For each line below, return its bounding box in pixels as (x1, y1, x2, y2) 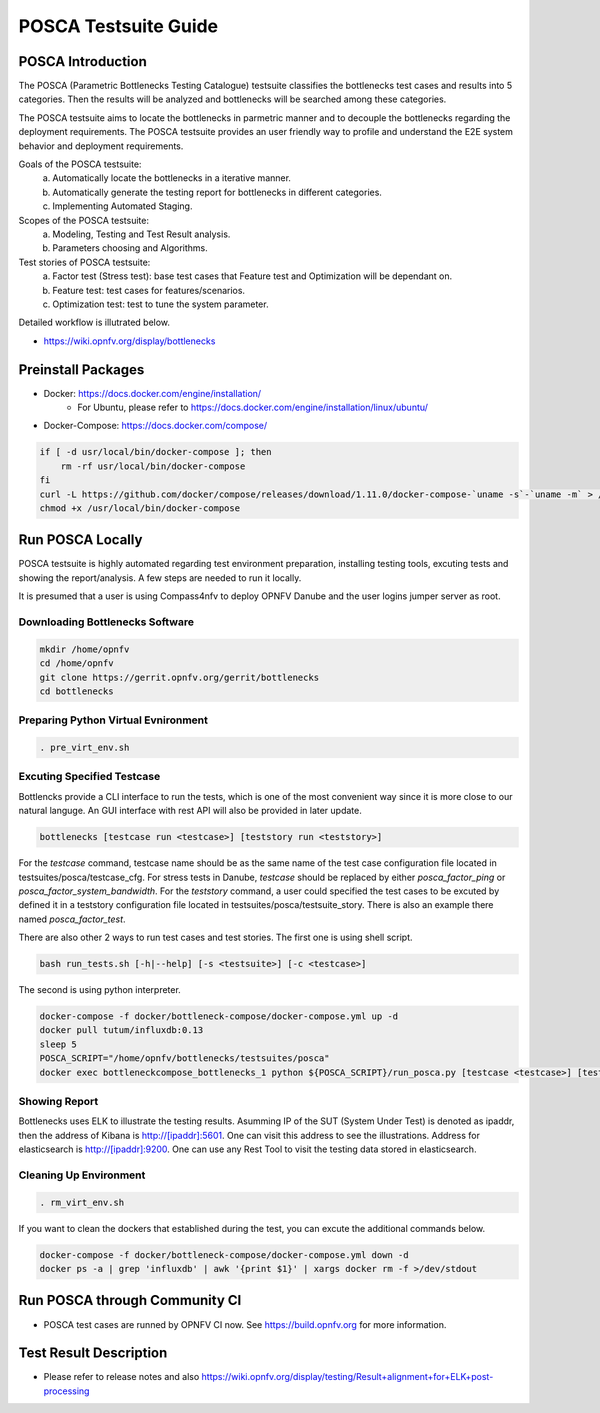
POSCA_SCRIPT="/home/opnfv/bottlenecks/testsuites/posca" (39, 1053, 330, 1064)
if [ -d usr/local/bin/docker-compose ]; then (39, 446, 272, 458)
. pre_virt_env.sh (39, 742, 130, 754)
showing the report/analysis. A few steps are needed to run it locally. (18, 571, 302, 584)
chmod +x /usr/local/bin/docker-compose (39, 502, 240, 514)
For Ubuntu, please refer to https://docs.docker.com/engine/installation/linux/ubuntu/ (77, 401, 429, 413)
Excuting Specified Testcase (18, 770, 161, 784)
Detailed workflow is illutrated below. (18, 316, 170, 329)
